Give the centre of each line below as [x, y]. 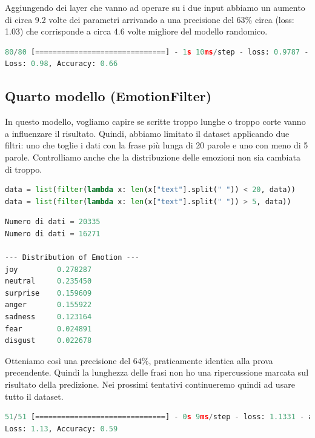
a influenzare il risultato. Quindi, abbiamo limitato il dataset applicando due [147, 133]
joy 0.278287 [48, 269]
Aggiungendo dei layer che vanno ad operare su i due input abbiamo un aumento [155, 7]
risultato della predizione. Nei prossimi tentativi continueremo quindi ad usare [150, 384]
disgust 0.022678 [48, 341]
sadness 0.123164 [48, 317]
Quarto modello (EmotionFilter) [108, 96]
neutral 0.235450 [48, 281]
